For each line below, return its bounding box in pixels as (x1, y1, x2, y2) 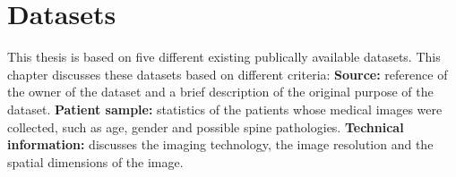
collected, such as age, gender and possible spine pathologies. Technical (7, 117, 404, 136)
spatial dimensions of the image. (7, 152, 184, 171)
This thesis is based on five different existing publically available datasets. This (7, 47, 441, 66)
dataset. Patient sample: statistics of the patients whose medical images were (7, 99, 443, 118)
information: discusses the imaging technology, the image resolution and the (7, 135, 434, 154)
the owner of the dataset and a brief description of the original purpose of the (7, 82, 434, 101)
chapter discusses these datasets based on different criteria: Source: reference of (7, 64, 448, 83)
